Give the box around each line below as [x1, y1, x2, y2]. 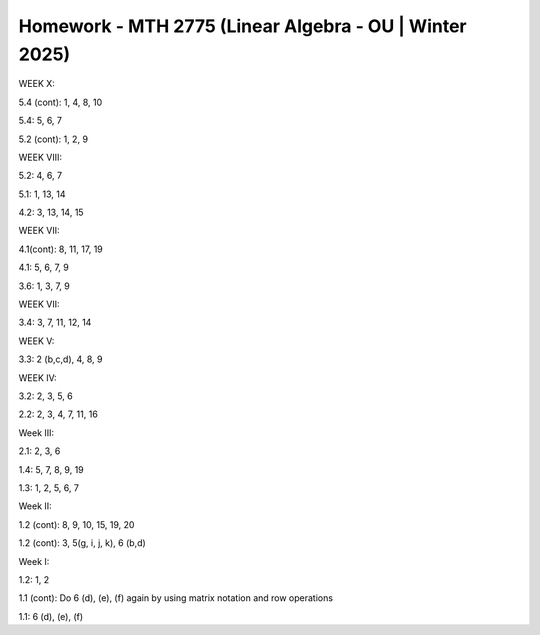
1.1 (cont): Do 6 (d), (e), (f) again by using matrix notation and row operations [18, 592, 334, 604]
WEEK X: [18, 78, 55, 90]
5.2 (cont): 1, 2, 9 [18, 133, 89, 145]
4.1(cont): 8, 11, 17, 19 [18, 243, 104, 255]
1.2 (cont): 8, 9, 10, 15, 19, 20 [18, 518, 135, 530]
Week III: [18, 426, 55, 439]
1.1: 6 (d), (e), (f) [18, 610, 84, 622]
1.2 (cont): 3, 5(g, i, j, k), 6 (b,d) [18, 537, 147, 549]
